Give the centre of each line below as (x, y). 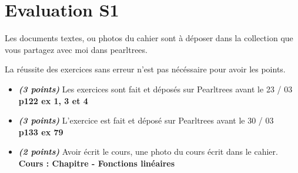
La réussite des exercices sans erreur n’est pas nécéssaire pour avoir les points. (145, 69)
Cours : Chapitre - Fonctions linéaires (97, 163)
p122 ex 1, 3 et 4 (53, 100)
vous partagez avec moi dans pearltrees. (76, 49)
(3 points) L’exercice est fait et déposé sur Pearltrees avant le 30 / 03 (146, 120)
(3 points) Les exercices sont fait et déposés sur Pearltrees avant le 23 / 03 (155, 89)
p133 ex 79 (41, 132)
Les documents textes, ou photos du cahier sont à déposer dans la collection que (149, 38)
